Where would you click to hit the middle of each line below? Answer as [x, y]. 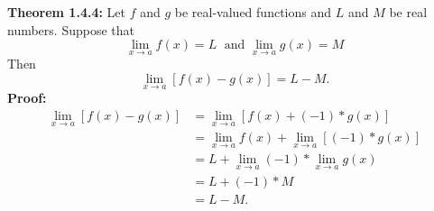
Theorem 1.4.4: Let [66, 12]
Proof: [27, 98]
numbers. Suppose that [71, 29]
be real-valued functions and [253, 12]
